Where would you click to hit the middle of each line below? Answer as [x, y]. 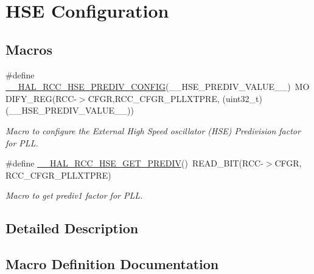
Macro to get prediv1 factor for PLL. [74, 195]
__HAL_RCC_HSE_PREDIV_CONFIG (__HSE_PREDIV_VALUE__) [148, 87]
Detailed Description [72, 228]
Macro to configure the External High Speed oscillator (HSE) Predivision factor [153, 130]
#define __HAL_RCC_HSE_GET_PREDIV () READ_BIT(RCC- [134, 163]
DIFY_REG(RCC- [41, 98]
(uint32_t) [242, 98]
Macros [29, 49]
